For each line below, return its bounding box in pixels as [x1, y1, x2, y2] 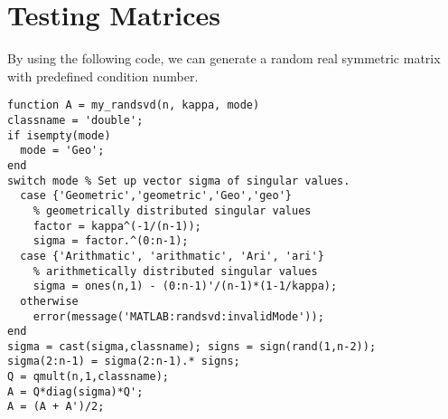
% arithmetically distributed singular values [33, 264, 318, 278]
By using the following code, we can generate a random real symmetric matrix [7, 49, 441, 68]
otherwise [20, 294, 79, 308]
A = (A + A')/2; [7, 400, 105, 414]
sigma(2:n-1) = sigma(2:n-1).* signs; [7, 355, 240, 368]
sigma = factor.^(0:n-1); [33, 234, 189, 248]
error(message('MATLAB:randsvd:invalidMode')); [33, 309, 324, 323]
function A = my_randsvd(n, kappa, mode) [7, 99, 260, 112]
